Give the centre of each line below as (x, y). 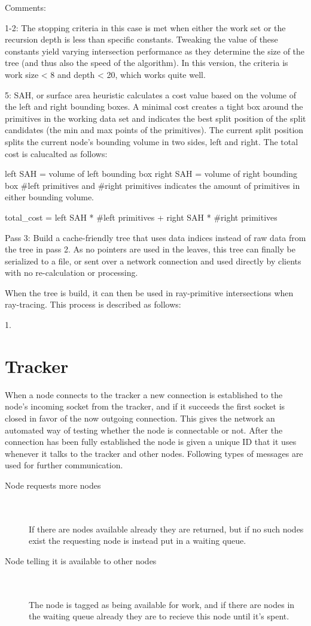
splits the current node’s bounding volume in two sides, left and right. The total (152, 141)
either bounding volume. (50, 197)
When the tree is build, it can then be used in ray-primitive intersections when (149, 292)
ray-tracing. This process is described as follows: (93, 304)
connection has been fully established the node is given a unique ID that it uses (151, 442)
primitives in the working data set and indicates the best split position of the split (155, 118)
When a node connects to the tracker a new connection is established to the (144, 394)
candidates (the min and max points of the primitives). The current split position (154, 130)
